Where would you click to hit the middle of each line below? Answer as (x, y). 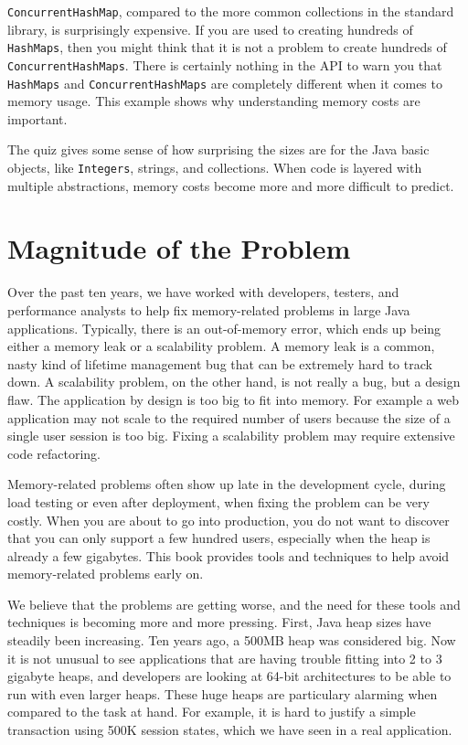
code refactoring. (54, 453)
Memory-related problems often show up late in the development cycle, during (227, 484)
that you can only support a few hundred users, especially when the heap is (219, 538)
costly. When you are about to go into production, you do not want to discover (229, 520)
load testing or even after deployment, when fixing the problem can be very (218, 501)
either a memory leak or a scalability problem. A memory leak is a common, (221, 346)
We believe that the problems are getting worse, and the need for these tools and (234, 604)
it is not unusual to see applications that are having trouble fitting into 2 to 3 (225, 658)
